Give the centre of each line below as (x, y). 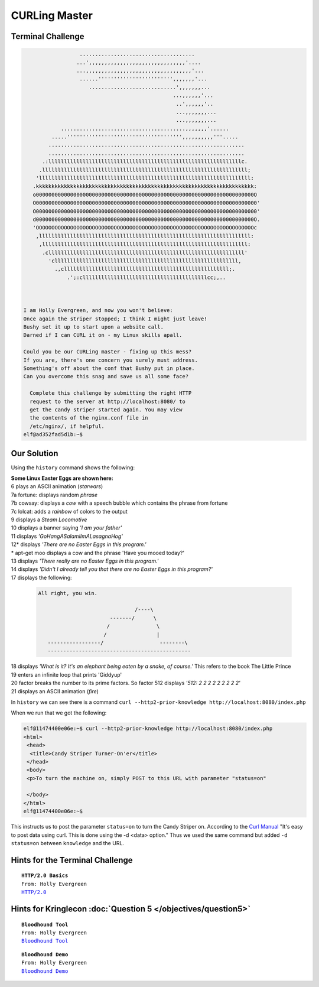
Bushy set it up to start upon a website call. (93, 327)
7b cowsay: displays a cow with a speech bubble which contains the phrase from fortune (119, 503)
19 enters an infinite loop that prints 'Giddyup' (66, 674)
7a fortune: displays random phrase (54, 495)
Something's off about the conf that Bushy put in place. (109, 368)
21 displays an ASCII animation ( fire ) (55, 691)
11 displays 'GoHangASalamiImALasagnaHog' (67, 536)
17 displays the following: (41, 577)
